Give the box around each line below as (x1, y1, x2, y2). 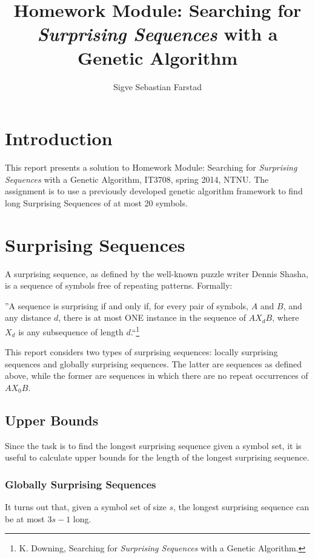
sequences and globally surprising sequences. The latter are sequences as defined (5, 357, 302, 370)
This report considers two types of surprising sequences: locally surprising (5, 346, 278, 358)
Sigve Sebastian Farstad (113, 80, 202, 93)
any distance (5, 311, 51, 324)
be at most (5, 512, 45, 525)
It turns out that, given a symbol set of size (5, 501, 167, 513)
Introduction (5, 126, 113, 151)
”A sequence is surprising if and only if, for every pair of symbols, (5, 299, 249, 312)
